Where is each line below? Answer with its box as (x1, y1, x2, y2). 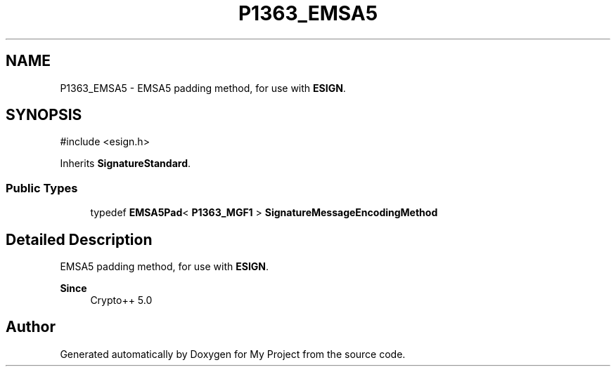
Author (6, 318, 56, 336)
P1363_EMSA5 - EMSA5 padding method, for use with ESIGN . (60, 81, 346, 94)
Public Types (6, 180, 78, 195)
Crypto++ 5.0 (90, 294, 153, 307)
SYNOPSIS (6, 106, 82, 124)
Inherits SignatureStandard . (60, 157, 191, 170)
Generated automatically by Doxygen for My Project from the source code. (60, 347, 406, 360)
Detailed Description (6, 230, 153, 248)
